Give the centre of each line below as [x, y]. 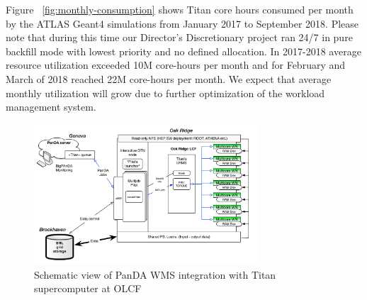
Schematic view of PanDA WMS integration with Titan [155, 274]
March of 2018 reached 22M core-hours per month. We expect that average [169, 78]
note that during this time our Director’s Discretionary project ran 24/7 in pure [179, 37]
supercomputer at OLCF [88, 288]
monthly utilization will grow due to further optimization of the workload [165, 93]
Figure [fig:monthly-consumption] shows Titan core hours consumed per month [180, 9]
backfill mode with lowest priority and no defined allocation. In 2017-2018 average [183, 51]
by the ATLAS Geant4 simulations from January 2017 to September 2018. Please [182, 23]
